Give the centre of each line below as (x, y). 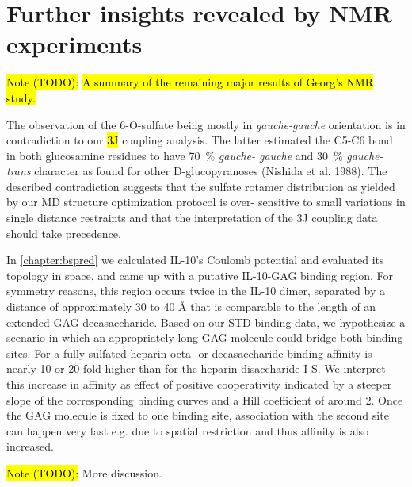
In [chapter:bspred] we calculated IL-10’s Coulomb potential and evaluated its (195, 260)
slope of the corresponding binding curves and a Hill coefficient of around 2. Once (205, 399)
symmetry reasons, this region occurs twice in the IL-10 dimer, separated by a (196, 291)
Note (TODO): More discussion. (84, 472)
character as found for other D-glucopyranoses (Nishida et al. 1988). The (211, 171)
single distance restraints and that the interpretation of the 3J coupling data (192, 218)
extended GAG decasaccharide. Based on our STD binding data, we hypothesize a (206, 322)
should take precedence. (64, 233)
